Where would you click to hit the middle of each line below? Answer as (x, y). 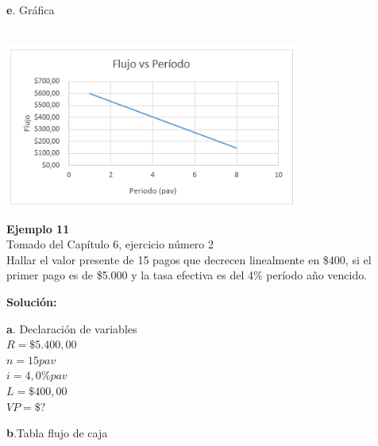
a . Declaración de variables (72, 328)
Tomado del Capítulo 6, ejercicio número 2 (110, 244)
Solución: (32, 302)
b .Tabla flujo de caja (57, 433)
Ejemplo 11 (38, 228)
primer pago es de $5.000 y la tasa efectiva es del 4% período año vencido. (187, 275)
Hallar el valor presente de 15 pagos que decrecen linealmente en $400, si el (189, 259)
